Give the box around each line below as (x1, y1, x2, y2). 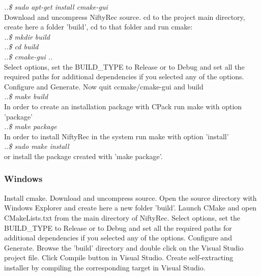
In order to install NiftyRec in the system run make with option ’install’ (4, 131, 229, 141)
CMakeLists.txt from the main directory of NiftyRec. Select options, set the (4, 212, 240, 223)
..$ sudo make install (4, 141, 69, 151)
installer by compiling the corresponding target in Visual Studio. (4, 262, 206, 272)
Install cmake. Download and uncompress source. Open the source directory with (4, 192, 257, 203)
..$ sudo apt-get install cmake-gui (4, 2, 108, 12)
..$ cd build (4, 41, 39, 52)
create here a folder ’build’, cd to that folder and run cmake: (4, 21, 193, 32)
